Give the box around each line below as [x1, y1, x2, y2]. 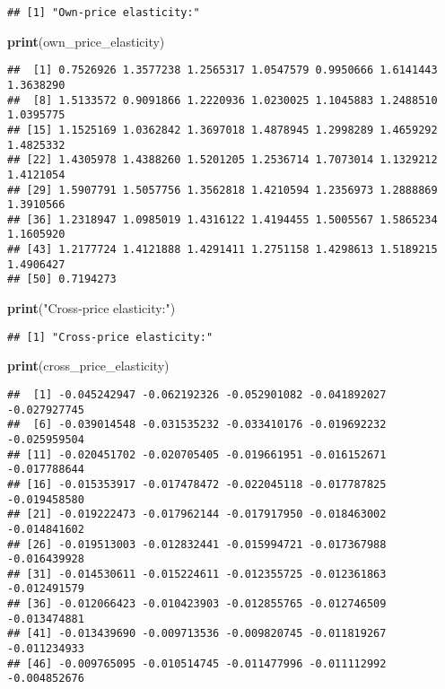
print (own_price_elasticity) [7, 31, 165, 50]
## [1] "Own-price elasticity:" [7, 6, 200, 19]
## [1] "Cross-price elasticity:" [7, 330, 214, 344]
